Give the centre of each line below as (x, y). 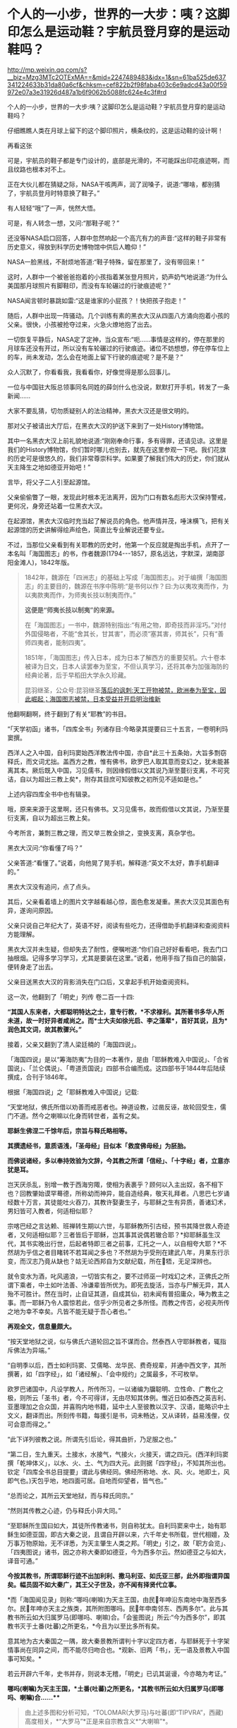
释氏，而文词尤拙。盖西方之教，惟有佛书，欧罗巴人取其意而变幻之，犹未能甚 (119, 761)
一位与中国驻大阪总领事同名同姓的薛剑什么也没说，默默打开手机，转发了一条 (119, 387)
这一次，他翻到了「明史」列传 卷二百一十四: (71, 997)
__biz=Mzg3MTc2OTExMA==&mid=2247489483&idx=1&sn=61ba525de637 (117, 77)
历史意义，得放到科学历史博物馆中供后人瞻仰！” (77, 247)
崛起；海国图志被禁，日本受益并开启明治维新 (96, 699)
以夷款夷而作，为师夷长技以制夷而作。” (80, 595)
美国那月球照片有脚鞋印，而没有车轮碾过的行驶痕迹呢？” (89, 286)
